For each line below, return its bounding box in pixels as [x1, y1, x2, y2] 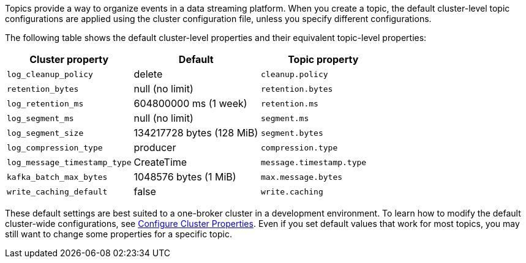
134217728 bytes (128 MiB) [133, 127, 258, 139]
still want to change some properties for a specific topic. [5, 229, 232, 239]
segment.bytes [260, 128, 323, 138]
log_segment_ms [7, 113, 74, 123]
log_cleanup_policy [7, 69, 93, 79]
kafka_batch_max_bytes [7, 172, 108, 182]
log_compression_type [7, 143, 103, 152]
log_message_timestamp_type [7, 157, 132, 167]
